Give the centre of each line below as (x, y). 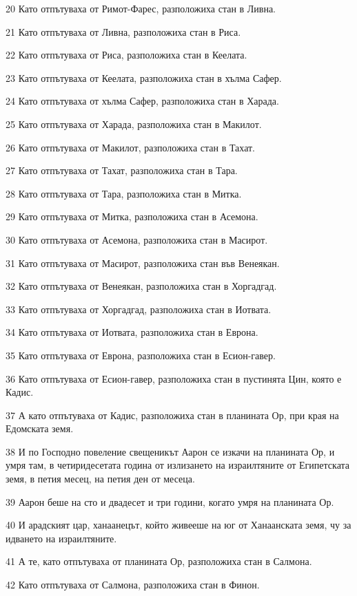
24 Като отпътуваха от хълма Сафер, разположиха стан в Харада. (142, 101)
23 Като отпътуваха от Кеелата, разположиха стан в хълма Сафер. (144, 77)
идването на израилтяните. (61, 538)
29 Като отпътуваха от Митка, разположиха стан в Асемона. (132, 216)
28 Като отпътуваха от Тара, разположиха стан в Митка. (124, 193)
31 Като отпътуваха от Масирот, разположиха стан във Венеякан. (143, 263)
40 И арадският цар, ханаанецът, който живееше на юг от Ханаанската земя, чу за (178, 525)
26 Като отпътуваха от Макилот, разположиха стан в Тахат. (131, 147)
